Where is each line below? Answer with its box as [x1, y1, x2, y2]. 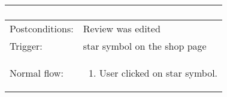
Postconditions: [10, 22, 74, 35]
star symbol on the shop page [83, 39, 207, 53]
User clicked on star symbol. [99, 66, 218, 80]
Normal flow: [10, 66, 63, 80]
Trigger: [10, 39, 43, 53]
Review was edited [83, 22, 161, 35]
